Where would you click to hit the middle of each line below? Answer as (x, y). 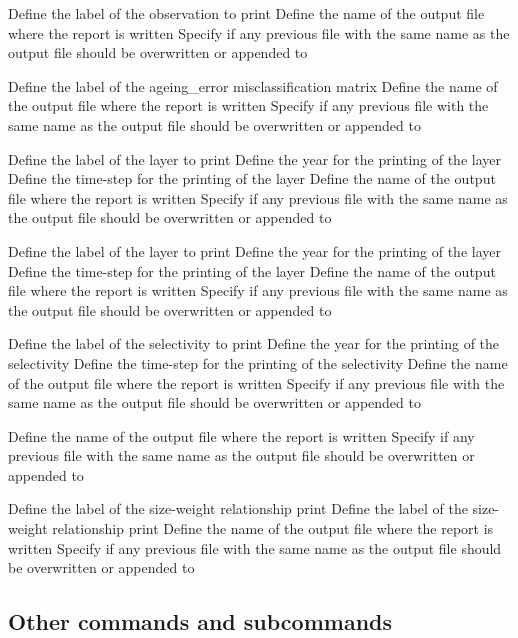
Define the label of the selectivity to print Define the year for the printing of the (254, 343)
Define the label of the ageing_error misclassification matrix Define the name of (253, 85)
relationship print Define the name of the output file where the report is (273, 528)
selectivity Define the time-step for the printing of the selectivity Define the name (258, 362)
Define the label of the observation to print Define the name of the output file (246, 13)
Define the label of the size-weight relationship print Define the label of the (238, 508)
